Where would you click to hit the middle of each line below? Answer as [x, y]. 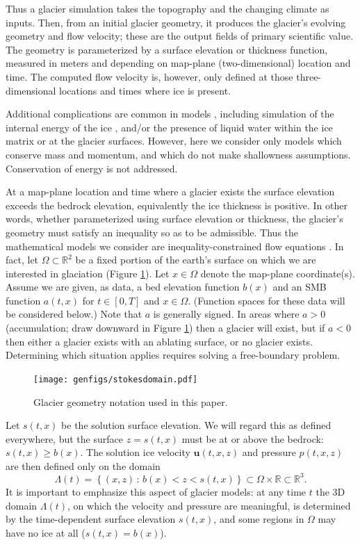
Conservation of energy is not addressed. [92, 168]
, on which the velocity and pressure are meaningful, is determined [209, 505]
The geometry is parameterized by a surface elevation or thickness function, [167, 49]
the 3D [330, 491]
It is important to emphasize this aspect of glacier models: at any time [156, 491]
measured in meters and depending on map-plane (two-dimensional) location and [178, 63]
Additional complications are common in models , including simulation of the [170, 114]
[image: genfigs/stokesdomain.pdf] [116, 379]
